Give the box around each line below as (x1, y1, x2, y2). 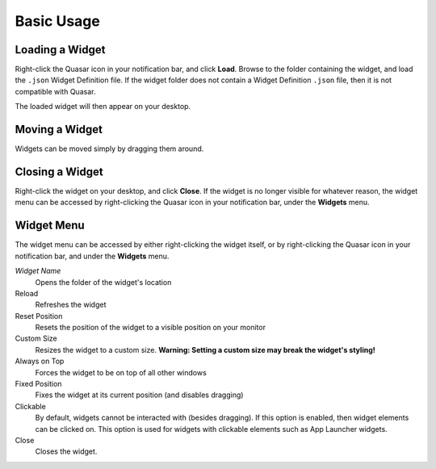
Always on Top (15, 356, 65, 366)
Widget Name (15, 266, 61, 276)
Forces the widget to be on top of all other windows (35, 367, 208, 377)
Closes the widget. (35, 446, 98, 456)
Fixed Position (15, 379, 62, 389)
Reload (15, 288, 39, 298)
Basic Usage (15, 12, 100, 30)
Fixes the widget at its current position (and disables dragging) (35, 390, 244, 400)
